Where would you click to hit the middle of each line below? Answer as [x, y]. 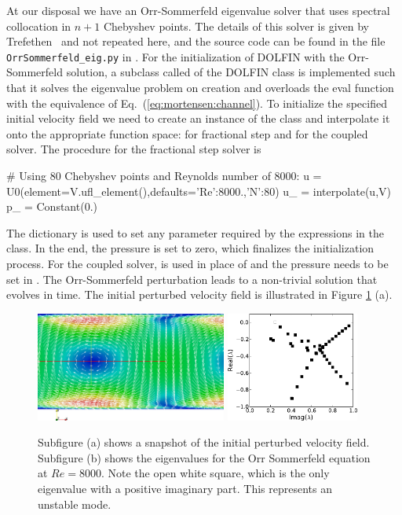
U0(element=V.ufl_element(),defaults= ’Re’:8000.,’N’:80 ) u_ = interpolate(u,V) [199, 191]
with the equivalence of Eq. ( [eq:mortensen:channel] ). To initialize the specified [197, 103]
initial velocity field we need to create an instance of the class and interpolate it [198, 118]
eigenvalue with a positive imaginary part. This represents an [185, 488]
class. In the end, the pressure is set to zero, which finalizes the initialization [190, 248]
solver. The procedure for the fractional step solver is [134, 149]
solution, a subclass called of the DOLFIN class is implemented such [231, 72]
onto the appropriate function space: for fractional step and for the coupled [187, 133]
